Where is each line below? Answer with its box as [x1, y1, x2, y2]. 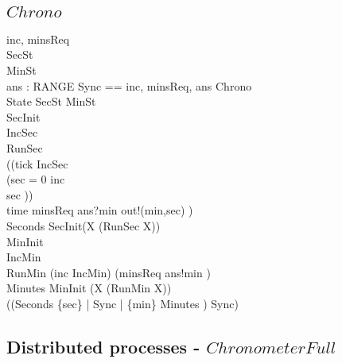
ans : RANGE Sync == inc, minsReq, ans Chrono [6, 77, 252, 94]
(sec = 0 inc [6, 171, 65, 187]
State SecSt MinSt [6, 93, 96, 110]
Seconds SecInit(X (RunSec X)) [6, 217, 161, 234]
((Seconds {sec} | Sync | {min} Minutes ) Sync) [6, 295, 239, 311]
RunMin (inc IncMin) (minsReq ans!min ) [6, 264, 211, 280]
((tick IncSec [6, 155, 68, 172]
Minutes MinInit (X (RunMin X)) [6, 280, 172, 296]
